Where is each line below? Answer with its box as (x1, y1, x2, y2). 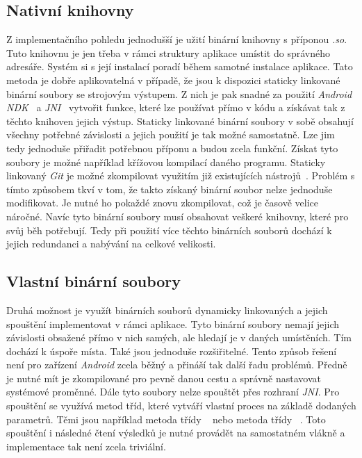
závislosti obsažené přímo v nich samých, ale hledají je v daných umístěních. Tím (6, 330, 352, 345)
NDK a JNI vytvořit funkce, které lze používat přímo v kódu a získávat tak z (6, 100, 345, 115)
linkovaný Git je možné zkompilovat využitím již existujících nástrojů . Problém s (6, 168, 355, 183)
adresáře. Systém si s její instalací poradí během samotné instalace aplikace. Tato (6, 59, 353, 74)
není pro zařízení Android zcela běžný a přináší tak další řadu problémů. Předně (6, 357, 347, 372)
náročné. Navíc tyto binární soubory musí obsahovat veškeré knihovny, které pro (6, 208, 349, 223)
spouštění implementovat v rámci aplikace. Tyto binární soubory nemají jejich (6, 316, 340, 331)
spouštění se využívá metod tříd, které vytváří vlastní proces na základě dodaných (6, 398, 356, 413)
